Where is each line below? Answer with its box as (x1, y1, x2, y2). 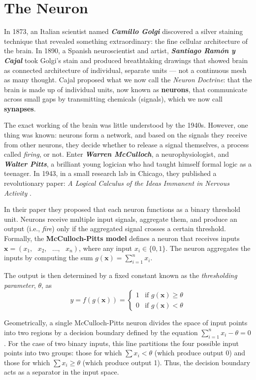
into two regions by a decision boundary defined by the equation (4, 327, 198, 337)
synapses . (4, 103, 36, 113)
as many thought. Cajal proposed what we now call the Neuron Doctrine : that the (4, 74, 252, 85)
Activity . (4, 187, 32, 198)
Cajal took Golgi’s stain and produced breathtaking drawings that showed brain (4, 55, 248, 65)
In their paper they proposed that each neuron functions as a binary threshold (4, 204, 241, 214)
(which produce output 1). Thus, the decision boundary (82, 357, 251, 367)
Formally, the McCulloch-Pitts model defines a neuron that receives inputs (4, 233, 240, 243)
